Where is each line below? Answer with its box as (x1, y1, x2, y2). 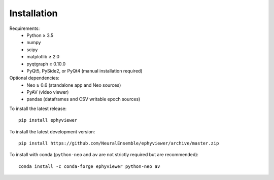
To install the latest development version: (9, 128, 95, 134)
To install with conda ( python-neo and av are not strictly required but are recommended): (9, 152, 199, 158)
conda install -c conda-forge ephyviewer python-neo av (18, 163, 160, 169)
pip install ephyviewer (18, 117, 78, 123)
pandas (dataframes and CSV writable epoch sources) (26, 96, 141, 102)
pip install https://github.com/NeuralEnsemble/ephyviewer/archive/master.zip (18, 140, 219, 147)
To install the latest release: (9, 105, 67, 112)
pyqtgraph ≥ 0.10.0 (26, 61, 66, 67)
